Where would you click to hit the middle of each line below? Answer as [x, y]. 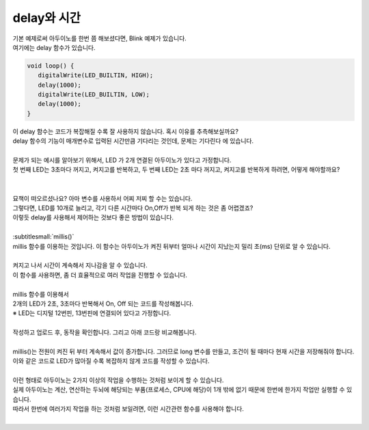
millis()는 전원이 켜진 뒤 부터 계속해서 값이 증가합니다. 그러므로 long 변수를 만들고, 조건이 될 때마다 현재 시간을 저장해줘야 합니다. [183, 351]
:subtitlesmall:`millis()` [43, 237]
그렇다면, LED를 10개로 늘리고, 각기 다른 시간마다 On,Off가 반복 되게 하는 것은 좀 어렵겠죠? [133, 208]
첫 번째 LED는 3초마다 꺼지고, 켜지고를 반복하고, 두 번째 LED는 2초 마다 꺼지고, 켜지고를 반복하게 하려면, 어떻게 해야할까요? [176, 170]
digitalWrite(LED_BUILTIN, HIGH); [96, 76]
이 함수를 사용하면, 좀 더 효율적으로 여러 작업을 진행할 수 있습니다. [100, 275]
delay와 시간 [47, 18]
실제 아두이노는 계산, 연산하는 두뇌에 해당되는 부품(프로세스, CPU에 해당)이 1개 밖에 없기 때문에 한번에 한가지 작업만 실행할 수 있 [182, 390]
